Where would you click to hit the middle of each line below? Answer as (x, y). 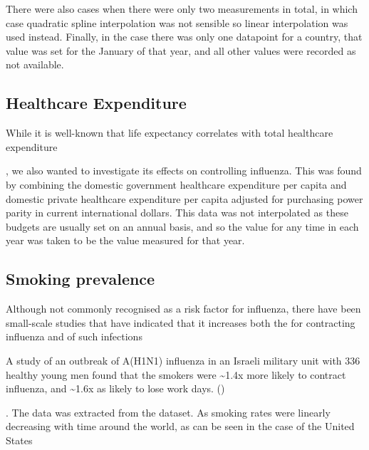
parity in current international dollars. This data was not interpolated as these (177, 213)
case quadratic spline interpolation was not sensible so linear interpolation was (177, 22)
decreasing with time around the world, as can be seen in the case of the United (180, 426)
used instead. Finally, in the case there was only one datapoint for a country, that (184, 37)
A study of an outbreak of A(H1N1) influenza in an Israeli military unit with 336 (183, 360)
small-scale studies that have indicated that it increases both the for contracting (181, 322)
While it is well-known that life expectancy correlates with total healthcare (170, 133)
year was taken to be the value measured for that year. (125, 240)
